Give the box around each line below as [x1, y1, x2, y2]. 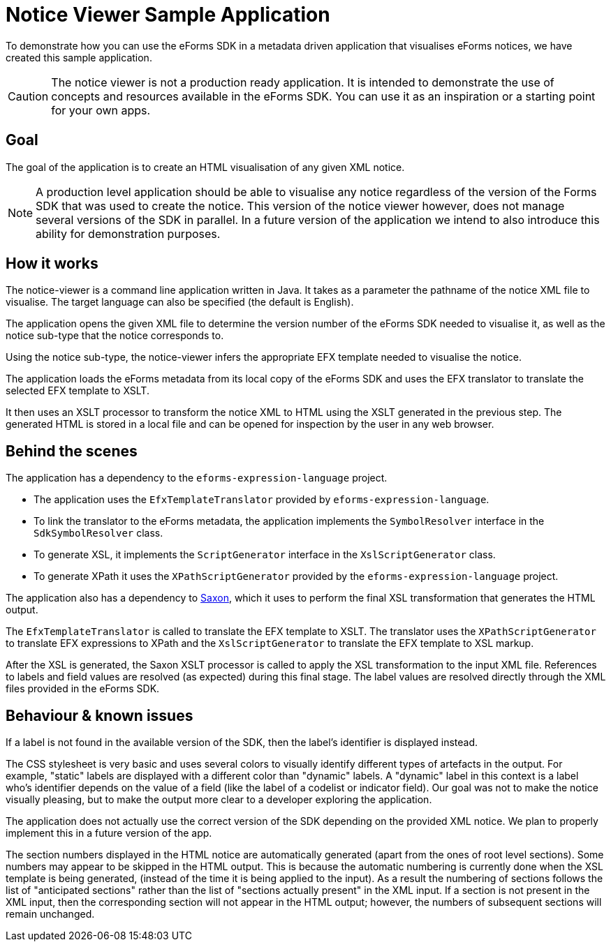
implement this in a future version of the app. [6, 827, 212, 840]
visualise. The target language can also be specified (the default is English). [6, 296, 354, 308]
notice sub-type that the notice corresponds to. [6, 329, 224, 342]
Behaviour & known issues [6, 706, 193, 724]
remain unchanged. [6, 908, 95, 920]
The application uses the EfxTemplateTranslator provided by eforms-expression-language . [34, 493, 489, 506]
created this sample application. [6, 51, 152, 64]
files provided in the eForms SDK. [6, 683, 160, 695]
